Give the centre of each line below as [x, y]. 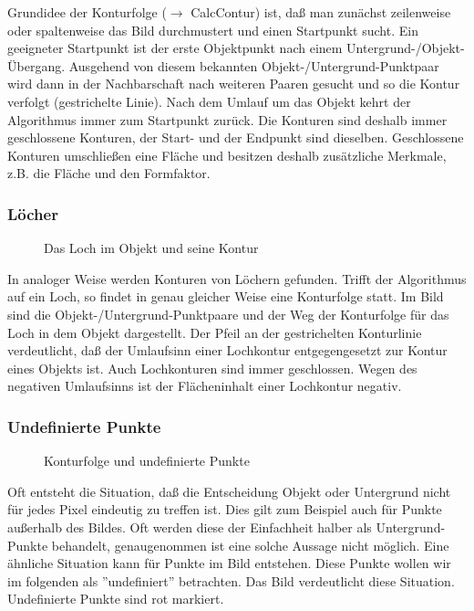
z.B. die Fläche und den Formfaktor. [109, 173]
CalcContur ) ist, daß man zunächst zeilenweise [321, 12]
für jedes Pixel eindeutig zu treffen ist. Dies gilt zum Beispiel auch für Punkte [225, 509]
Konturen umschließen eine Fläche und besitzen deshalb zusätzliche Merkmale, [227, 155]
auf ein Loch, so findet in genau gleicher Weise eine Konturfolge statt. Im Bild [226, 296]
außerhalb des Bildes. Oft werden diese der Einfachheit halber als [190, 527]
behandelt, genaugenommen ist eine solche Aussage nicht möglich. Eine [250, 545]
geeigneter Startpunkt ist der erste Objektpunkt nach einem [175, 48]
